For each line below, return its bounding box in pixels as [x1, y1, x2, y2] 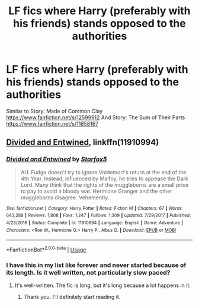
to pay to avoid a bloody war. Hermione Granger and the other [20, 187, 173, 195]
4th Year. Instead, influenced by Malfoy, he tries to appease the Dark [20, 175, 188, 182]
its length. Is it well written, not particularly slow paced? [6, 268, 171, 276]
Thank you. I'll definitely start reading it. [23, 294, 121, 301]
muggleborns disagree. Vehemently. [20, 194, 110, 201]
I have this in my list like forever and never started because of [6, 261, 187, 269]
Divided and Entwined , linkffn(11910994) [6, 138, 159, 148]
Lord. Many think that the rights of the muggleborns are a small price [20, 181, 189, 188]
